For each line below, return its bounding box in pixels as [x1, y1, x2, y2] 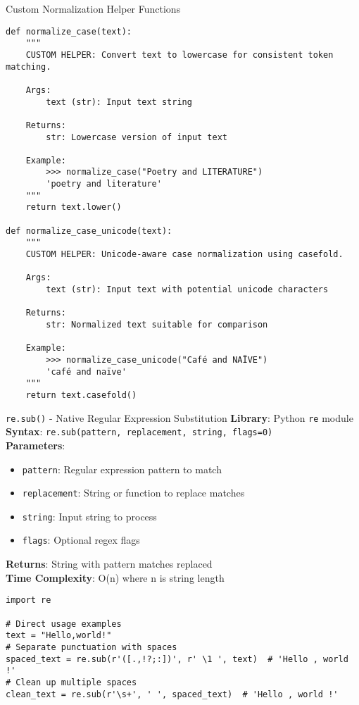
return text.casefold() [25, 389, 137, 400]
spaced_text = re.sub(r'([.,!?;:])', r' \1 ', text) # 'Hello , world [6, 654, 348, 664]
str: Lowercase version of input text [46, 132, 227, 142]
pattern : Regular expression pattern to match [22, 461, 222, 476]
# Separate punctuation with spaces [6, 642, 177, 652]
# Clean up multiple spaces [6, 677, 137, 687]
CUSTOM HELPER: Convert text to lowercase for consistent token [25, 49, 334, 60]
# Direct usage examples [6, 618, 122, 629]
